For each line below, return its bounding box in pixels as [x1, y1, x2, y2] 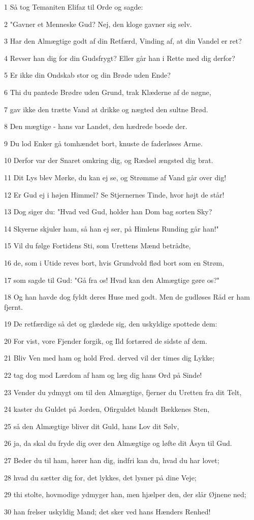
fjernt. [4, 301, 23, 312]
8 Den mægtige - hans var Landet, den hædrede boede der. [4, 121, 187, 132]
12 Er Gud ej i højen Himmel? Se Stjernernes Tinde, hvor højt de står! [4, 189, 225, 200]
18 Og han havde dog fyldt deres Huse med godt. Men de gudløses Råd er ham [4, 291, 250, 302]
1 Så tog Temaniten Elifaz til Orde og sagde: [4, 2, 143, 12]
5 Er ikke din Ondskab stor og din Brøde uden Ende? [4, 70, 171, 80]
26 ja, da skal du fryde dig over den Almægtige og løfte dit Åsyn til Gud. [4, 438, 232, 448]
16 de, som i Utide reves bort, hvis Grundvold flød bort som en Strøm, [4, 257, 225, 268]
